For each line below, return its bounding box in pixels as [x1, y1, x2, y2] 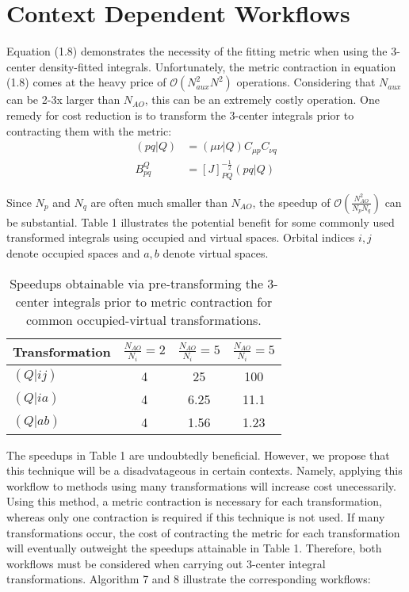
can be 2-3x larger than [6, 91, 120, 108]
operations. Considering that [236, 74, 376, 90]
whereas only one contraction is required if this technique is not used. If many [6, 508, 385, 525]
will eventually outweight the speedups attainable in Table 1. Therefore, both [6, 540, 382, 556]
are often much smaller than [90, 193, 227, 210]
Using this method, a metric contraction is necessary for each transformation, [6, 493, 382, 510]
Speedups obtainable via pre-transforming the [10, 273, 264, 292]
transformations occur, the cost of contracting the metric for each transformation [6, 524, 400, 540]
